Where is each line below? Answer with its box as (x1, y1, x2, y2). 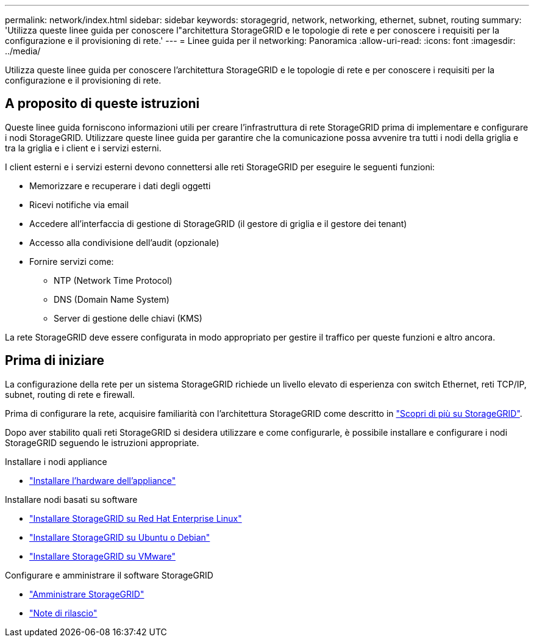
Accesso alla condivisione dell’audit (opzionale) (29, 237, 219, 248)
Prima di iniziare (5, 353, 105, 369)
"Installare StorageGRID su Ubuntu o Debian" (29, 532, 210, 543)
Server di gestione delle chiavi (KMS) (54, 312, 202, 323)
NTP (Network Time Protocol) (54, 275, 173, 286)
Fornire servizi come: (29, 256, 114, 267)
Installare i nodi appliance (5, 456, 107, 467)
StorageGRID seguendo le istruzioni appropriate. (5, 437, 199, 448)
